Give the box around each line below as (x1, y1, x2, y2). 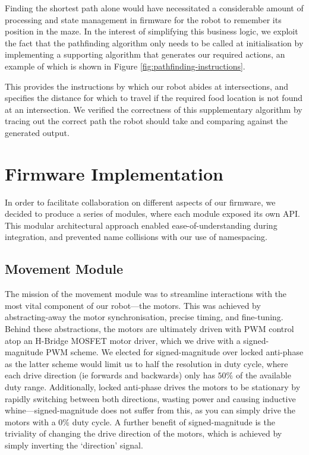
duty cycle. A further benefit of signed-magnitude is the (72, 415, 275, 428)
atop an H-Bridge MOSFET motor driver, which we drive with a (5, 334, 241, 346)
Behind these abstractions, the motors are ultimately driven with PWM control (5, 323, 294, 335)
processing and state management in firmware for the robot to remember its (5, 13, 282, 26)
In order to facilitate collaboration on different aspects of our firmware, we (5, 195, 276, 208)
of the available (235, 369, 291, 381)
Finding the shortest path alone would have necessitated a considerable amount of (5, 2, 304, 14)
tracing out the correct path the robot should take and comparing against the (5, 115, 288, 127)
